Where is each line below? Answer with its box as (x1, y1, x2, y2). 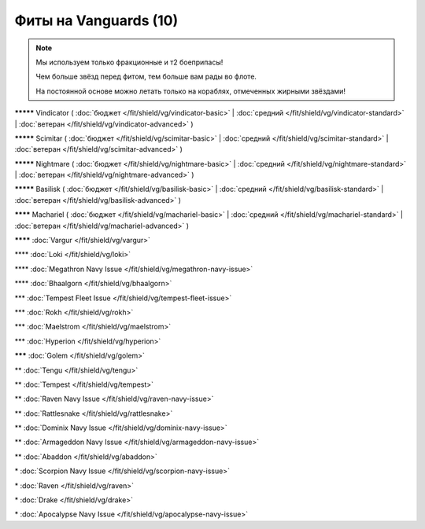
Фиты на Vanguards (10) (14, 12, 179, 29)
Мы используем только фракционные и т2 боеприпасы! (35, 57, 224, 67)
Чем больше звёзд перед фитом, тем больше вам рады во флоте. (35, 72, 257, 82)
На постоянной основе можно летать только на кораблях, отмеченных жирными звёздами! (35, 86, 346, 96)
